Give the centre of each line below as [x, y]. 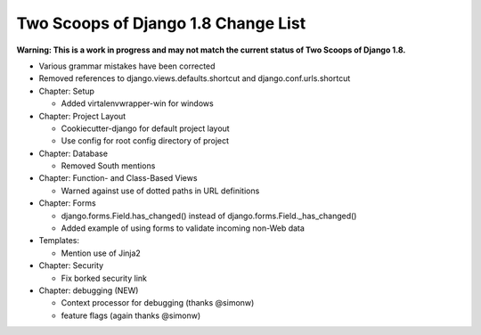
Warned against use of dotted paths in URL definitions [160, 191]
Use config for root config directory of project [145, 141]
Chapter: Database [73, 153]
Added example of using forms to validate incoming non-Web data [183, 228]
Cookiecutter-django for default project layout [146, 128]
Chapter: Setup [67, 91]
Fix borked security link [104, 278]
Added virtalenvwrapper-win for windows [137, 103]
